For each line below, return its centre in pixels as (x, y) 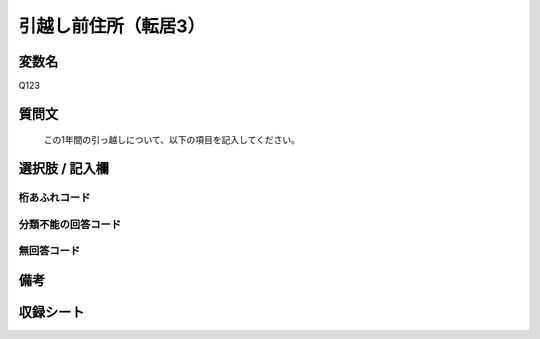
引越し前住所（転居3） (112, 26)
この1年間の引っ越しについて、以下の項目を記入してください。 (171, 140)
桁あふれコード (54, 198)
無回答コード (49, 251)
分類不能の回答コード (70, 224)
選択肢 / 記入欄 (64, 168)
